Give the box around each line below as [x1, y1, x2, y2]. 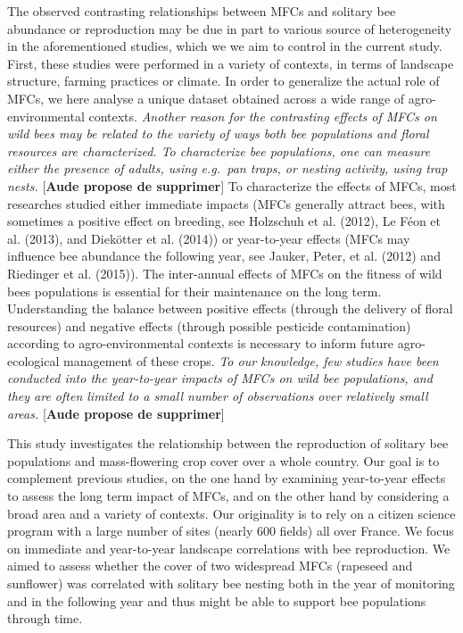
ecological [7, 351, 60, 370]
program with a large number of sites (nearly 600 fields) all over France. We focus [7, 521, 454, 540]
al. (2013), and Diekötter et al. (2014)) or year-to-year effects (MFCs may [7, 229, 410, 247]
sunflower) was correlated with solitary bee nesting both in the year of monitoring [7, 574, 455, 592]
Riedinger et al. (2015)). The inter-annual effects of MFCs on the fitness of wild [7, 263, 442, 282]
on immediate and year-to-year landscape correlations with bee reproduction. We [7, 538, 451, 557]
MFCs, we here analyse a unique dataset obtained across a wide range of [7, 88, 405, 107]
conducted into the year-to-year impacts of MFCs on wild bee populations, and [7, 369, 433, 387]
